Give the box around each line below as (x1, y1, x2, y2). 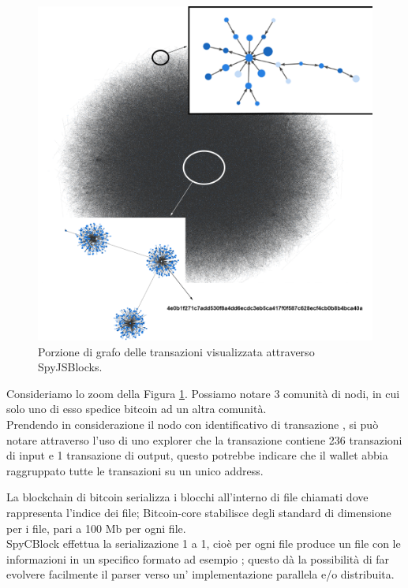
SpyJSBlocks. (38, 359, 103, 375)
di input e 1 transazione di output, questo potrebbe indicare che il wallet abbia (6, 447, 388, 463)
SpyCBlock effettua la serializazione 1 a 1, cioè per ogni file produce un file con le (6, 535, 401, 552)
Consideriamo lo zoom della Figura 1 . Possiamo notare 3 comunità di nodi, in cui (6, 385, 400, 401)
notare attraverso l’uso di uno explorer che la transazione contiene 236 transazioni (6, 431, 402, 448)
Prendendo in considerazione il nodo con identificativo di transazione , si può (6, 415, 379, 432)
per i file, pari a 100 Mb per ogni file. (6, 519, 186, 536)
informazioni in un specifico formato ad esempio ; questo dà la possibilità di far (6, 550, 390, 567)
